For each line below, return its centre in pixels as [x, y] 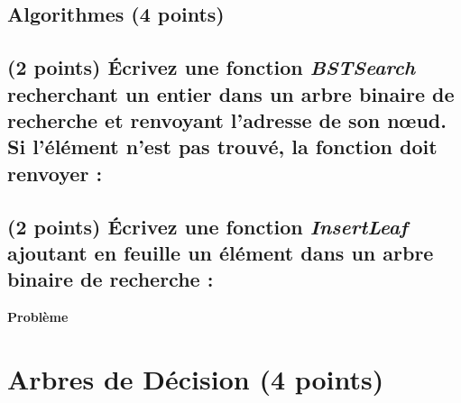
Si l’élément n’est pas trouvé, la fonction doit [222, 147]
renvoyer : [55, 173]
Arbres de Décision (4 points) [196, 378]
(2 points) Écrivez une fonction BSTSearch [212, 67]
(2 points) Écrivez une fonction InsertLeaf [207, 226]
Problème [38, 317]
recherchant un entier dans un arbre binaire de [231, 93]
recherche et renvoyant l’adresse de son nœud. [227, 119]
